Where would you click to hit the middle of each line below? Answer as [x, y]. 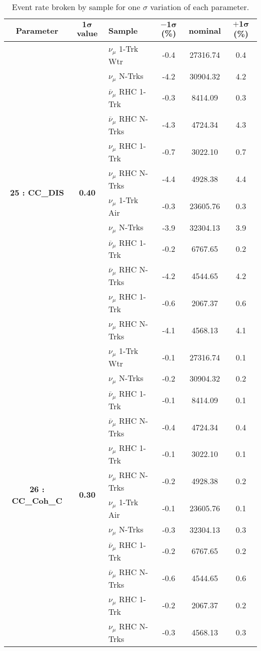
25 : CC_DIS [37, 193]
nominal [205, 30]
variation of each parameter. [200, 7]
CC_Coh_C [37, 500]
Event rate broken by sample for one [76, 7]
